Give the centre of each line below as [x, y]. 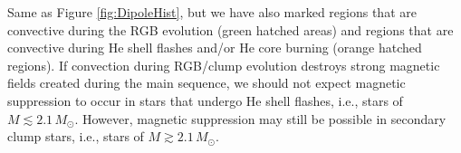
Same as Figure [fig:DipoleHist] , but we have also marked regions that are [212, 12]
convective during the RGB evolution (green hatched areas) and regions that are [230, 29]
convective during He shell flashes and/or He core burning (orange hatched [215, 48]
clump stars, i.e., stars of [76, 136]
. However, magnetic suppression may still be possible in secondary [260, 118]
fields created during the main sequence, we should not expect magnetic [206, 83]
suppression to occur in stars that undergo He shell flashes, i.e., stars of [205, 100]
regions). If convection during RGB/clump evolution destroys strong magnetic [224, 65]
